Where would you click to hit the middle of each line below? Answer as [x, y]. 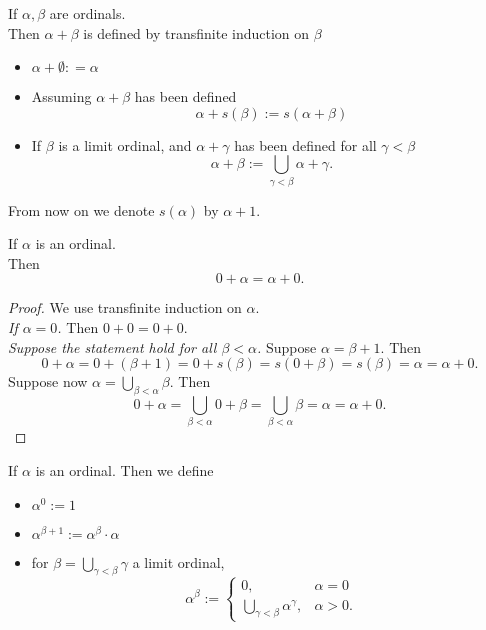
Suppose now [48, 381]
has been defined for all [305, 144]
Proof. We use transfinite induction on [125, 307]
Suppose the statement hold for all [112, 346]
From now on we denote [81, 209]
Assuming [61, 96]
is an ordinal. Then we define [124, 469]
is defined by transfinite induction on [196, 32]
